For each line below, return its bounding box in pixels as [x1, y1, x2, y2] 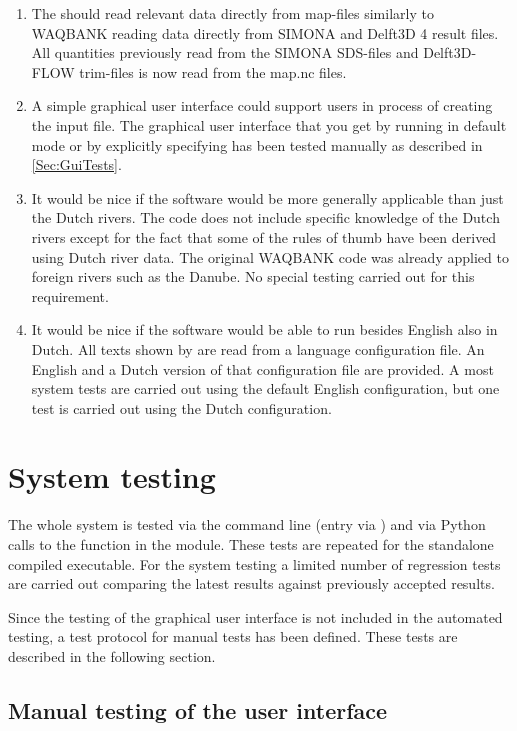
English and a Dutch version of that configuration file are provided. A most [31, 358, 494, 379]
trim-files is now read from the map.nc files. [79, 61, 347, 82]
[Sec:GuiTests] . [31, 154, 122, 175]
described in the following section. [8, 645, 216, 666]
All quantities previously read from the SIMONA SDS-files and [31, 42, 419, 63]
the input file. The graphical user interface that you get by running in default [31, 114, 507, 135]
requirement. [31, 285, 109, 306]
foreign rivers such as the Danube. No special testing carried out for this [31, 266, 475, 287]
